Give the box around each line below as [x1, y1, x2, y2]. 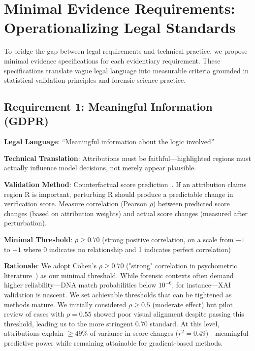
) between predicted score [153, 198, 230, 209]
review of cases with [4, 309, 64, 319]
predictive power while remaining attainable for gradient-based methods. [4, 337, 223, 348]
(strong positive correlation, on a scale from [102, 234, 234, 245]
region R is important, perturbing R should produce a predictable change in [4, 189, 233, 199]
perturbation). [4, 218, 47, 228]
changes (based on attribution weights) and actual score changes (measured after [4, 208, 248, 218]
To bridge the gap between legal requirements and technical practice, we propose [4, 46, 248, 56]
